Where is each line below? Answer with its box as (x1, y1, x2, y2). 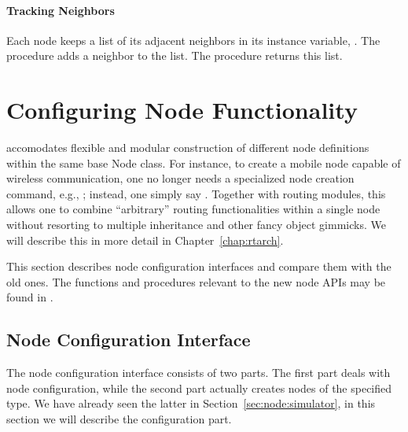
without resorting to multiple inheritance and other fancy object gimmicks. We (6, 216, 386, 233)
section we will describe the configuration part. (6, 411, 232, 427)
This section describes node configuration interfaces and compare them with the (6, 258, 391, 275)
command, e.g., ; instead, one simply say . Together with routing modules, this (6, 185, 386, 201)
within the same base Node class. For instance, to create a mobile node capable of (6, 154, 401, 171)
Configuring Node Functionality (6, 94, 358, 126)
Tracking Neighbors (6, 2, 115, 18)
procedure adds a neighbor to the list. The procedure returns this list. (6, 47, 343, 64)
